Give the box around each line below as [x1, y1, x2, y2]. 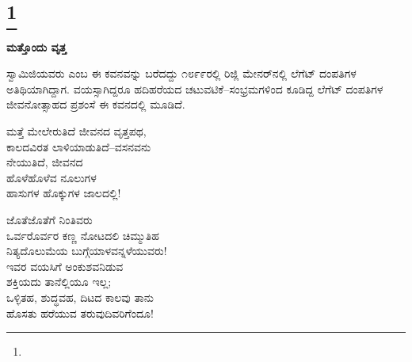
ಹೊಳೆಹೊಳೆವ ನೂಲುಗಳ [6, 169, 97, 185]
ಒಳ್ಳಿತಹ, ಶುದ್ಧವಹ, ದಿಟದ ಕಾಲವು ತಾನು [6, 288, 154, 305]
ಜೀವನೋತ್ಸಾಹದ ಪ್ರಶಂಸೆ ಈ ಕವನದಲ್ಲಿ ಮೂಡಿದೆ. [6, 96, 185, 112]
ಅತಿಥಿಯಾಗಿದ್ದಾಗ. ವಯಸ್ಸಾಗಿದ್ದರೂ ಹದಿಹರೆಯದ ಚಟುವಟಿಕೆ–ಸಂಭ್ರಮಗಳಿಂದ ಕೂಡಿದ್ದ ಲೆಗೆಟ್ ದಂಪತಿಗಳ [6, 80, 383, 97]
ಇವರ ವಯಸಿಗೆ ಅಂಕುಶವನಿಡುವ [6, 257, 124, 274]
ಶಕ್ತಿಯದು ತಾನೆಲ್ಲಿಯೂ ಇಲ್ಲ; [6, 273, 112, 290]
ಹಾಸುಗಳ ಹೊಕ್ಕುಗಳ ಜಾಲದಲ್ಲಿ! [6, 185, 121, 201]
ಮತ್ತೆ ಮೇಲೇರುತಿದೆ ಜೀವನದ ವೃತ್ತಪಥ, [6, 122, 147, 139]
